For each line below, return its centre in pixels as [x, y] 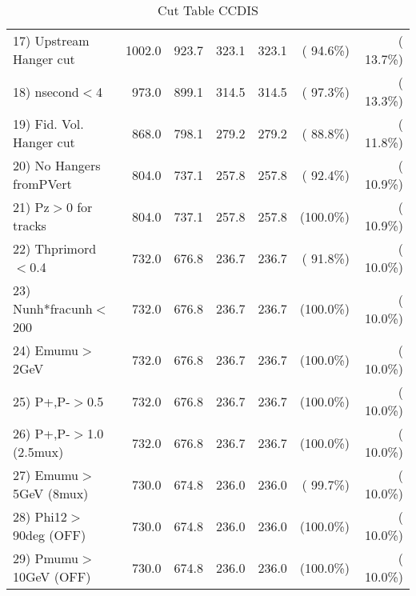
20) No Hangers [57, 165]
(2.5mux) [38, 452]
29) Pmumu [46, 558]
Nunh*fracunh [53, 308]
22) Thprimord [55, 248]
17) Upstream [51, 40]
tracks [30, 225]
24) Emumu [46, 350]
